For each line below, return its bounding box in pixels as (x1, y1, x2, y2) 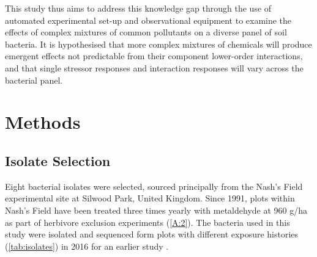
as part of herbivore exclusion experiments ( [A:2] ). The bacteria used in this (5, 215, 290, 228)
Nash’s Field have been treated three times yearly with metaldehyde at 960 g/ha (5, 203, 308, 216)
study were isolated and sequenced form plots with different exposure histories (5, 228, 299, 241)
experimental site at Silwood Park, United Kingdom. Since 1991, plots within (5, 192, 295, 205)
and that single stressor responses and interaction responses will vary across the (5, 61, 304, 74)
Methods (5, 109, 81, 134)
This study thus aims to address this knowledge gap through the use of (5, 2, 272, 14)
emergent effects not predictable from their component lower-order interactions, (5, 49, 303, 62)
